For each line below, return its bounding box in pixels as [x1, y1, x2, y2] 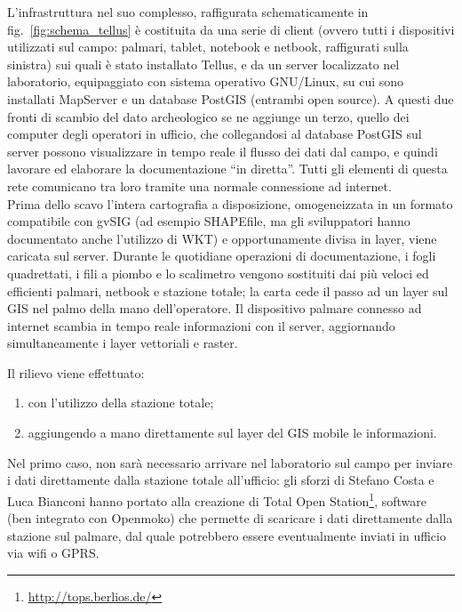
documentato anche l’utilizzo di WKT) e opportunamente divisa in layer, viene [7, 229, 437, 247]
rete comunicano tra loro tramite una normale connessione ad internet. [7, 176, 392, 195]
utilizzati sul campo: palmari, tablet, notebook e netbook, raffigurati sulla [7, 37, 409, 56]
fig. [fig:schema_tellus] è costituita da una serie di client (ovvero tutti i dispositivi [7, 20, 455, 38]
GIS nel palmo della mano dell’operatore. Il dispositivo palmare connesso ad [7, 299, 422, 318]
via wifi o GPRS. [7, 544, 100, 562]
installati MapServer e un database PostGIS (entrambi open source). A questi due [7, 89, 454, 108]
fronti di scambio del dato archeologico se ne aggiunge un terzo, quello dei [7, 107, 410, 125]
